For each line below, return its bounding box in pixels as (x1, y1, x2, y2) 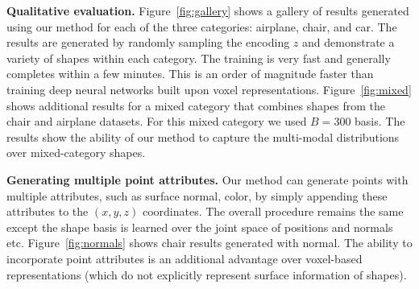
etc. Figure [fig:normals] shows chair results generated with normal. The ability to (6, 234, 413, 251)
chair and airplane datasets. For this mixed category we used (6, 113, 307, 130)
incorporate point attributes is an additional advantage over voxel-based (6, 250, 363, 266)
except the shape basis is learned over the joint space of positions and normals (6, 218, 393, 235)
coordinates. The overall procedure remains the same (142, 203, 404, 220)
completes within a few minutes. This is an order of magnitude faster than (6, 65, 374, 82)
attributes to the (6, 203, 89, 220)
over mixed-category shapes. (6, 144, 146, 161)
